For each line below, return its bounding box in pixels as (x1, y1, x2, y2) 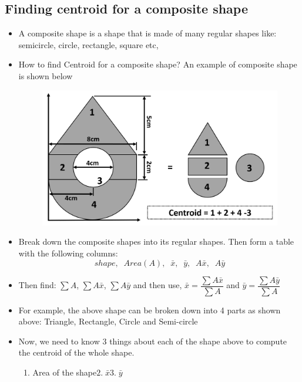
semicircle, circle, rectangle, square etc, (18, 38, 159, 50)
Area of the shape (32, 366, 97, 378)
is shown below (18, 69, 73, 82)
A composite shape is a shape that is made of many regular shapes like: (18, 27, 277, 39)
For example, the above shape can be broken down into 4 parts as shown (18, 303, 281, 316)
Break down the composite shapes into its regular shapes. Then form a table (18, 235, 294, 248)
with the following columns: (18, 246, 118, 259)
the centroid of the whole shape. (18, 346, 135, 359)
